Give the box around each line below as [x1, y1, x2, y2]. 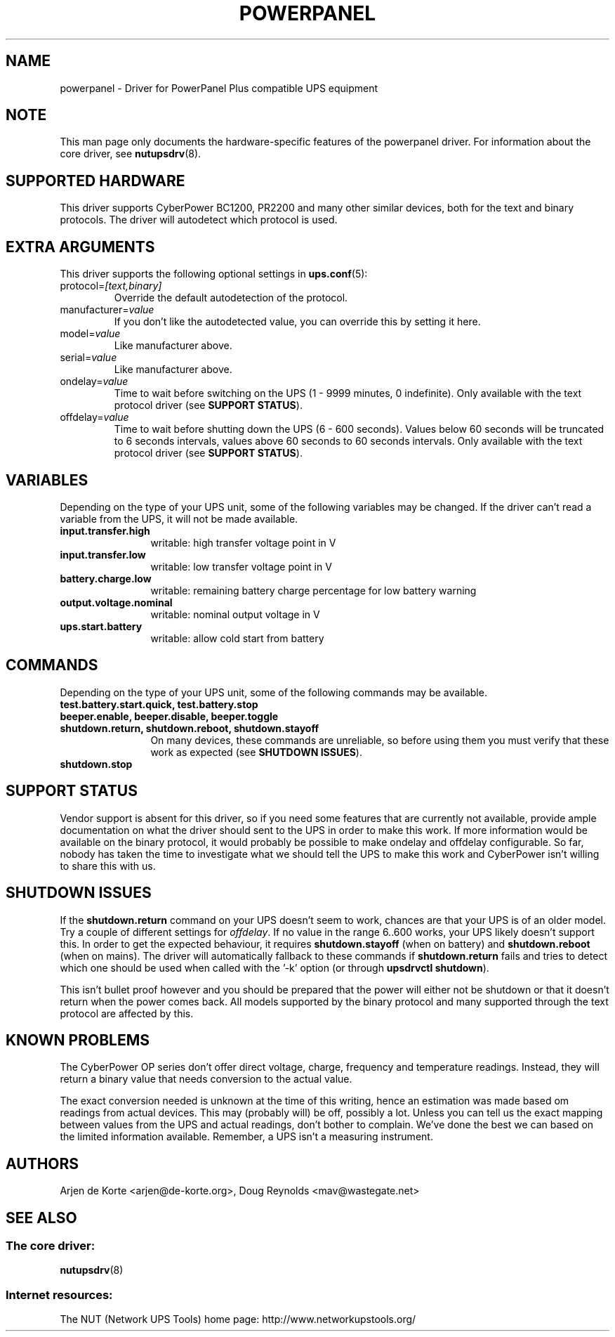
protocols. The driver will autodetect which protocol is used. [60, 214, 338, 226]
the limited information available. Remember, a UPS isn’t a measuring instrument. [60, 1130, 433, 1143]
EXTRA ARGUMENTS [6, 237, 155, 256]
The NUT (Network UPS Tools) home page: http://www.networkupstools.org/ [60, 1313, 416, 1326]
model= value [60, 327, 121, 340]
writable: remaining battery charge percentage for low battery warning [150, 584, 477, 596]
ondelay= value [60, 375, 128, 388]
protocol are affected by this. [60, 1007, 194, 1019]
